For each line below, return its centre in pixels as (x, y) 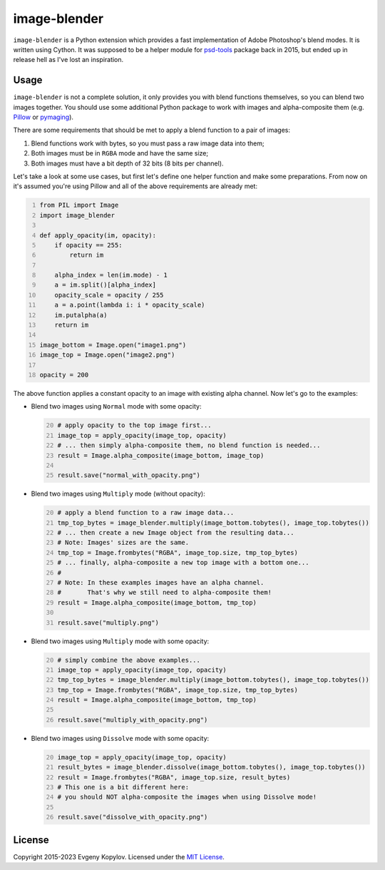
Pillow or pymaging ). (43, 117)
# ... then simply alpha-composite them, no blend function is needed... (189, 445)
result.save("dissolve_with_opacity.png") (133, 817)
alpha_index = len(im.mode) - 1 (111, 275)
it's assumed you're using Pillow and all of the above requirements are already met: (135, 186)
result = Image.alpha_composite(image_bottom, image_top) (161, 455)
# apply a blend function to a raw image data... (146, 513)
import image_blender (77, 215)
